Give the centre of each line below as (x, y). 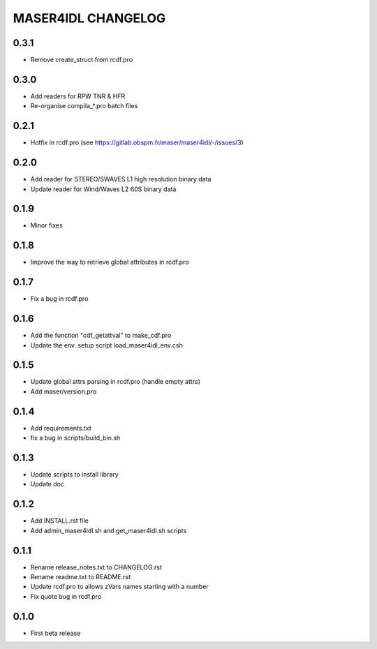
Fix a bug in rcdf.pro (59, 299)
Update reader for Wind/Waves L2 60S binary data (103, 189)
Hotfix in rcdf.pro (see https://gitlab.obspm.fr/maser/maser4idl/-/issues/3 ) (137, 142)
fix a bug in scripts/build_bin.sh (75, 438)
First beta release (56, 633)
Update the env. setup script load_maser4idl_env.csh (106, 345)
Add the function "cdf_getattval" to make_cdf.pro (101, 336)
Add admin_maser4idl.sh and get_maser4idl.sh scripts (109, 530)
